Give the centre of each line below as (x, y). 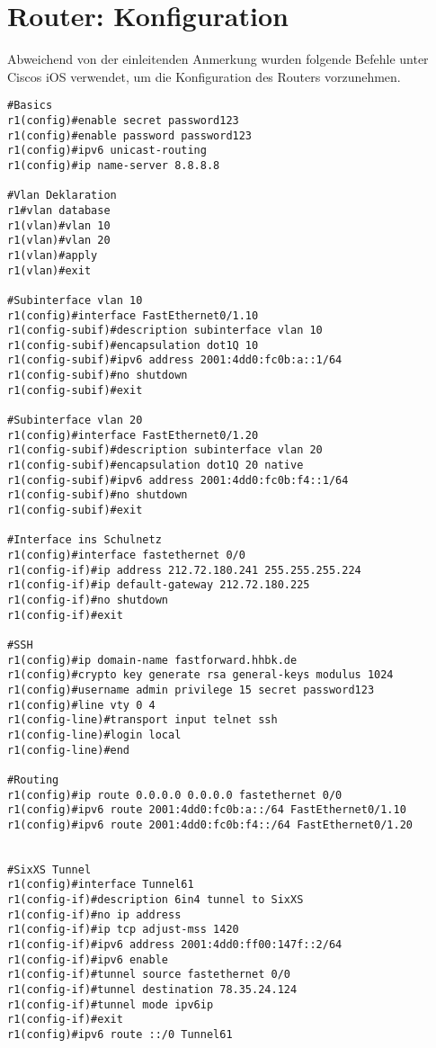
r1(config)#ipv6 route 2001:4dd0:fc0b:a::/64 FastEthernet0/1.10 (207, 810)
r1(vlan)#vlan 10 (59, 225)
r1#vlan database (59, 210)
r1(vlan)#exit (49, 270)
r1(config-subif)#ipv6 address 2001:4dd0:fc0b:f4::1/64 (178, 480)
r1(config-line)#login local (94, 734)
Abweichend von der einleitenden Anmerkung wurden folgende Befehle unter (218, 59)
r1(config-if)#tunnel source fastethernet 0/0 (149, 975)
